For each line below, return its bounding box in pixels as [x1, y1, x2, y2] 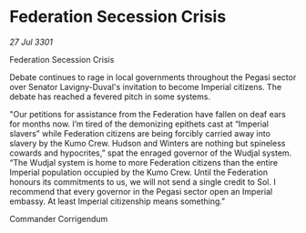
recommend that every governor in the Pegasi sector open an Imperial [9, 186, 273, 197]
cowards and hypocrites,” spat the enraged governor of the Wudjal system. [9, 147, 292, 158]
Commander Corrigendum [9, 213, 108, 224]
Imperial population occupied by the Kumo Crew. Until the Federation [9, 167, 269, 177]
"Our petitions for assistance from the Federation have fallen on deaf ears [9, 108, 287, 119]
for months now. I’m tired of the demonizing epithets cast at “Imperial [9, 118, 269, 129]
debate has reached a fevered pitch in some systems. [9, 91, 211, 102]
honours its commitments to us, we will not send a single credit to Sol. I [9, 176, 276, 187]
